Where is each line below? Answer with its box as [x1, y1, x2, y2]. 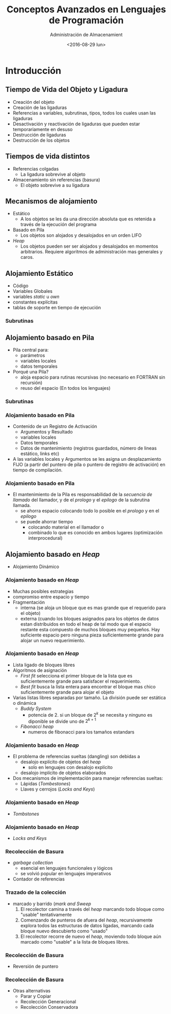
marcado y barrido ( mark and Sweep [12, 900, 91, 907]
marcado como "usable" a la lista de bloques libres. [20, 938, 130, 945]
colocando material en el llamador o [28, 524, 104, 530]
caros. [20, 254, 34, 260]
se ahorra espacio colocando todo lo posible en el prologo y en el [20, 508, 159, 514]
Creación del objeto [12, 99, 55, 105]
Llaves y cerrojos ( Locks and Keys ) [20, 786, 95, 792]
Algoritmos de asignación [12, 667, 67, 673]
